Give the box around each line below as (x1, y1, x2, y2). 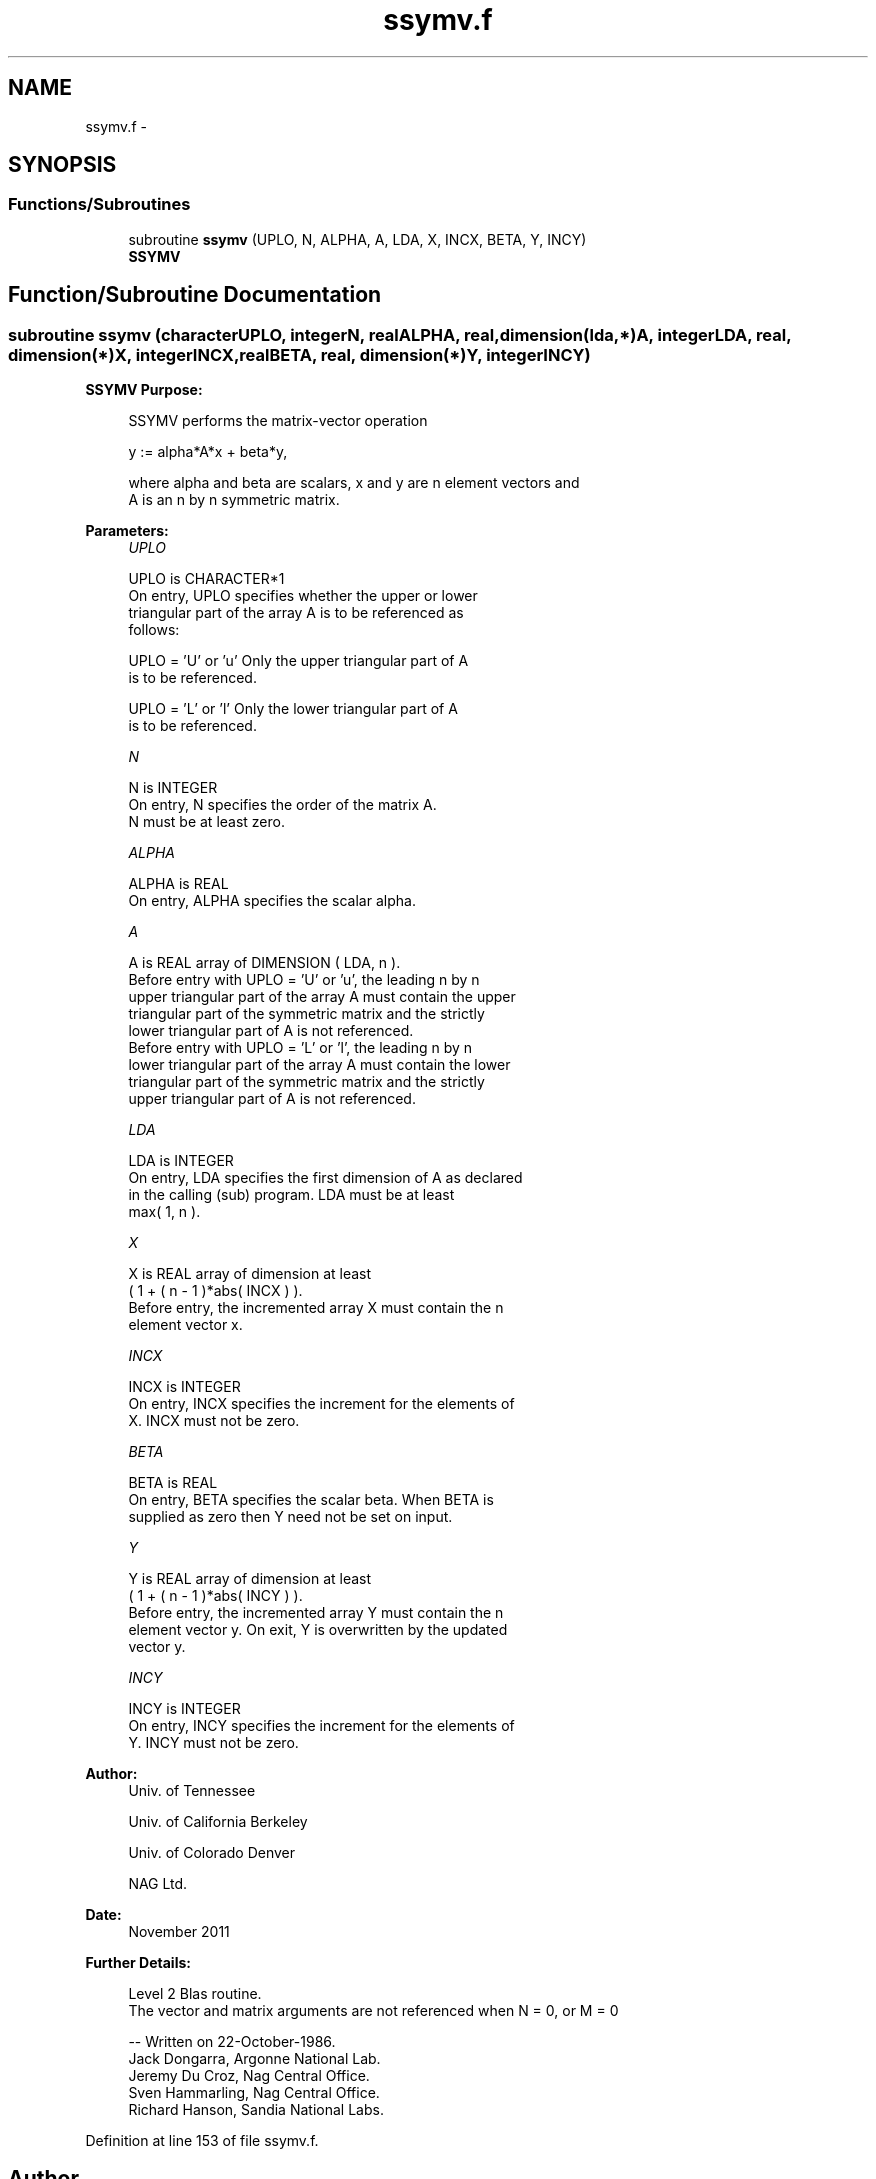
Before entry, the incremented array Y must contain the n (128, 1604, 504, 1622)
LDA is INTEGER (128, 1152, 234, 1170)
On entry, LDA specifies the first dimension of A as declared (128, 1169, 523, 1187)
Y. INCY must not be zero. (128, 1734, 299, 1752)
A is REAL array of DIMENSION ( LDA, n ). (128, 954, 401, 972)
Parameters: (85, 522, 169, 540)
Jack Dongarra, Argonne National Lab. (128, 2050, 381, 2068)
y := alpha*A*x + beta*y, (128, 443, 288, 461)
